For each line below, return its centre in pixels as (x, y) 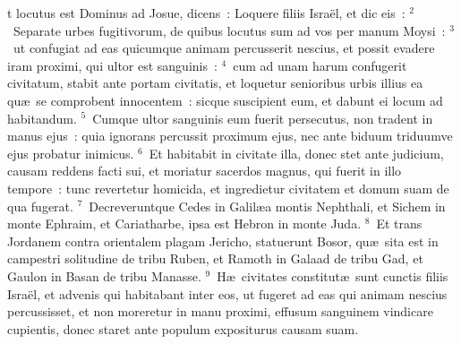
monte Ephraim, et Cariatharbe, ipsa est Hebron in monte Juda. (184, 224)
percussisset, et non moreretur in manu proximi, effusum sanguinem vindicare (220, 311)
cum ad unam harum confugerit (320, 65)
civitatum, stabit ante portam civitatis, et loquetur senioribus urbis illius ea (215, 83)
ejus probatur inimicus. (71, 153)
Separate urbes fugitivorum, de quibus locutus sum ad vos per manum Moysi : (229, 30)
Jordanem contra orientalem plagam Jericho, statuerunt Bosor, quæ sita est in (223, 241)
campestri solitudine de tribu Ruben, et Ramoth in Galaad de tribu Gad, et (215, 258)
